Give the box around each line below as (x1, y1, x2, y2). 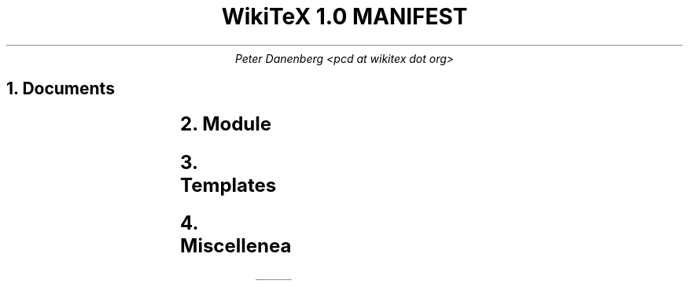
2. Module (180, 112, 272, 135)
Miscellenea (180, 234, 292, 258)
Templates (180, 173, 277, 197)
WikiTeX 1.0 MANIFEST (221, 3, 468, 30)
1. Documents (6, 79, 115, 99)
